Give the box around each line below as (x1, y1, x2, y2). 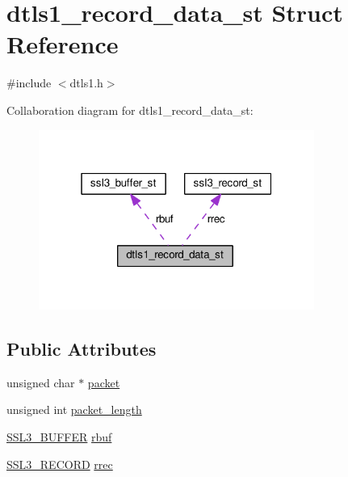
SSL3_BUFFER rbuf (6, 428, 112, 445)
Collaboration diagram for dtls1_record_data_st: (6, 101, 254, 118)
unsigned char (6, 374, 75, 390)
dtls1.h (69, 74, 103, 91)
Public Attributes (6, 336, 157, 361)
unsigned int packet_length (6, 401, 142, 418)
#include (6, 74, 52, 91)
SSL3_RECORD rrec (6, 455, 113, 472)
